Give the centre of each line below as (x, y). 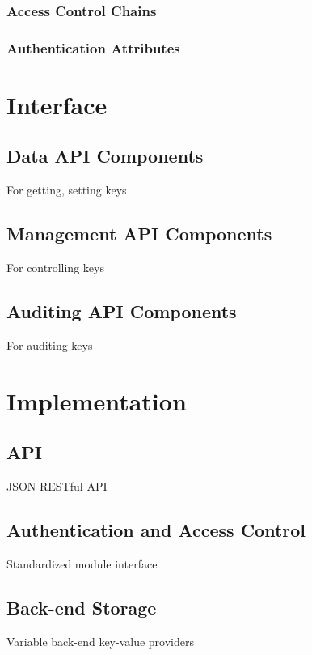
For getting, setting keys (67, 190)
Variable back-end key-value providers (100, 641)
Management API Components (139, 234)
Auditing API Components (122, 311)
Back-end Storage (82, 607)
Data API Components (105, 156)
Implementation (97, 400)
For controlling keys (55, 268)
